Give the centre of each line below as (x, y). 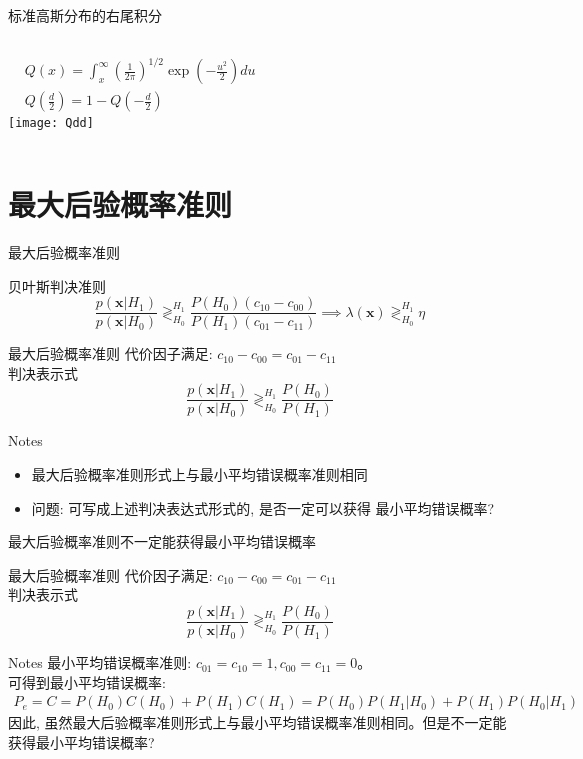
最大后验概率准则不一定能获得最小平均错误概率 (162, 541)
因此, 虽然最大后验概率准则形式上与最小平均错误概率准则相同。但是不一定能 (257, 722)
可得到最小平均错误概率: (87, 681)
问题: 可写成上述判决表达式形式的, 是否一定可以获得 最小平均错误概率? (263, 507)
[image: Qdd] (51, 123)
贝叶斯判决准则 (57, 285)
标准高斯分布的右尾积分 (85, 15)
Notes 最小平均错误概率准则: (100, 662)
